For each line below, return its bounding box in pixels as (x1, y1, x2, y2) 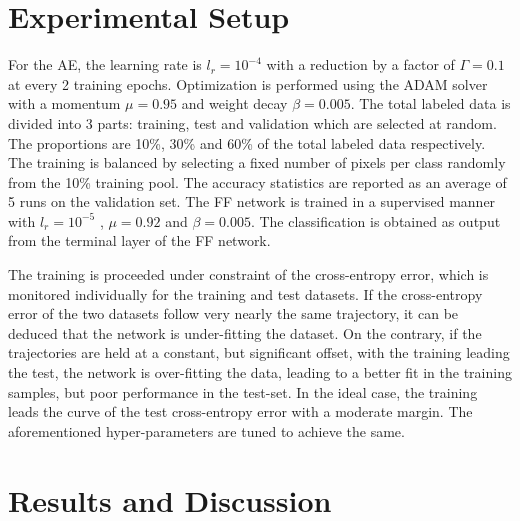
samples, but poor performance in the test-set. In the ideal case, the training (8, 381, 478, 402)
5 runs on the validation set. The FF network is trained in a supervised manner (8, 191, 496, 212)
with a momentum (8, 93, 121, 114)
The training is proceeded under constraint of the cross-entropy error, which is (8, 264, 489, 285)
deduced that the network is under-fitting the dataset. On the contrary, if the (8, 322, 482, 343)
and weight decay (181, 93, 288, 114)
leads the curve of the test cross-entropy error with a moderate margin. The (8, 401, 473, 422)
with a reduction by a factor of (266, 54, 455, 75)
